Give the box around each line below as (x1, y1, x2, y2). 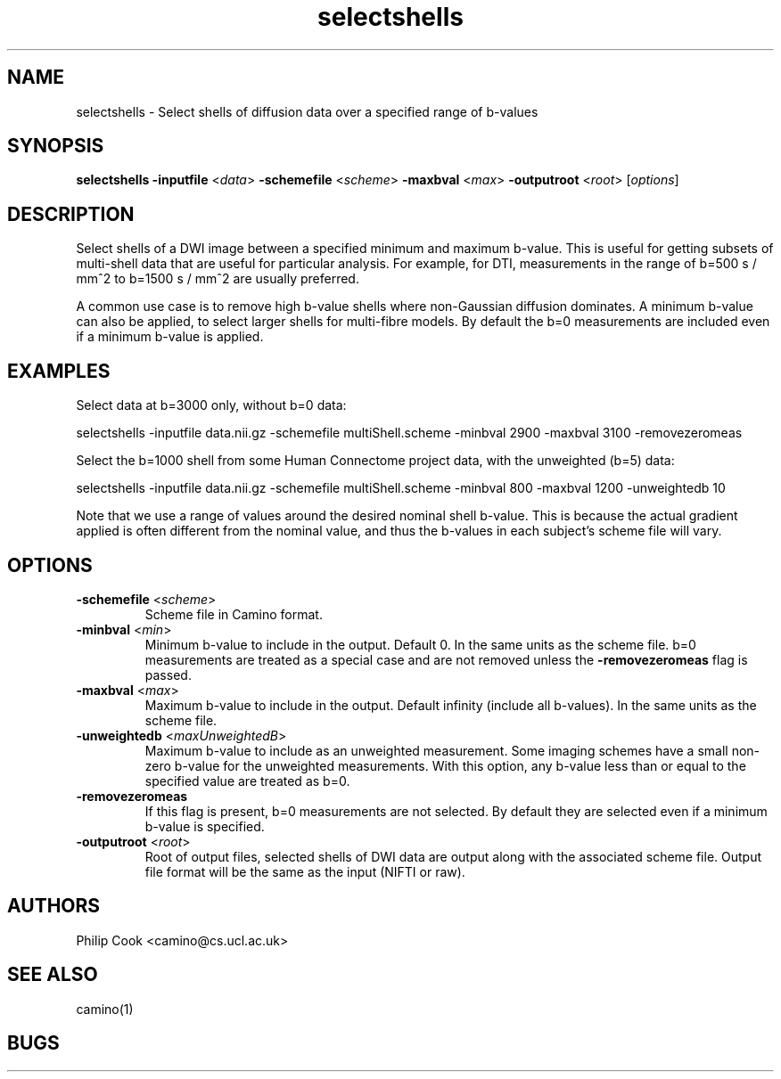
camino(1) (76, 1001, 134, 1017)
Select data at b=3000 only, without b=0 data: (76, 397, 347, 413)
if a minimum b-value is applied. (76, 329, 264, 345)
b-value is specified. (144, 818, 265, 834)
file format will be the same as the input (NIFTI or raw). (144, 863, 465, 879)
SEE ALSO (7, 963, 98, 986)
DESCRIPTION (7, 202, 135, 225)
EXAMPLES (7, 359, 111, 382)
